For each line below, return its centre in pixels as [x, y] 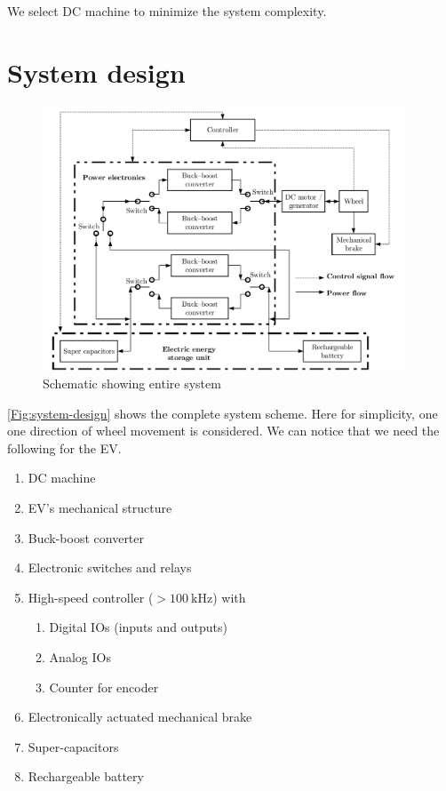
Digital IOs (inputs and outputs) [138, 627]
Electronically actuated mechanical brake [140, 717]
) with [229, 597]
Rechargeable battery [86, 776]
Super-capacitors [73, 746]
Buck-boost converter [86, 537]
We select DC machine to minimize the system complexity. [167, 11]
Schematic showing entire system [132, 384]
